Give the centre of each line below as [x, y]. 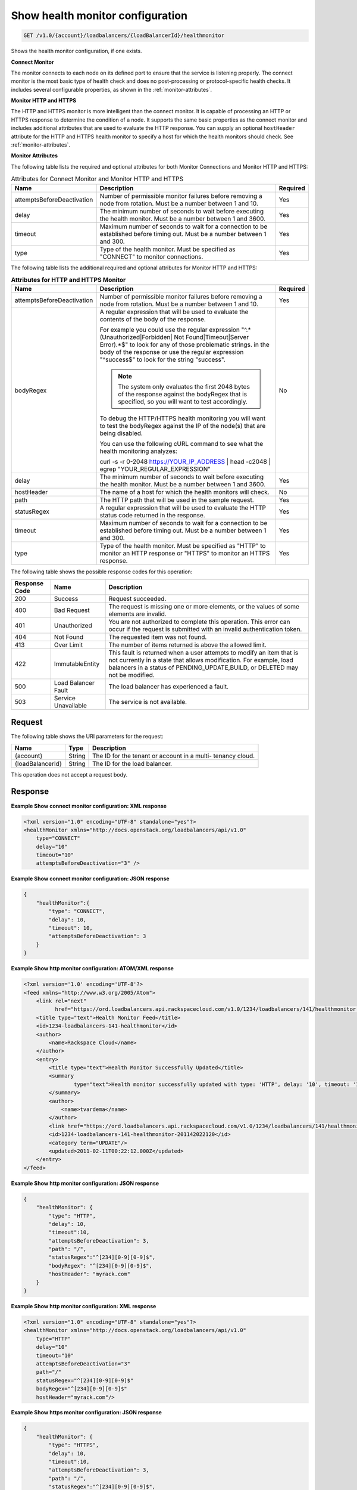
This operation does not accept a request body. [69, 774]
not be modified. [131, 675]
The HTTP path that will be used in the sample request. [177, 500]
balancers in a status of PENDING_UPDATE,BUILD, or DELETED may [203, 668]
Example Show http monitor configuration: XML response [84, 1306]
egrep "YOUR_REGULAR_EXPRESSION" [155, 469]
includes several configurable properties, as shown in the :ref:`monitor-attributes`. [112, 89]
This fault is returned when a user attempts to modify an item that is [203, 653]
